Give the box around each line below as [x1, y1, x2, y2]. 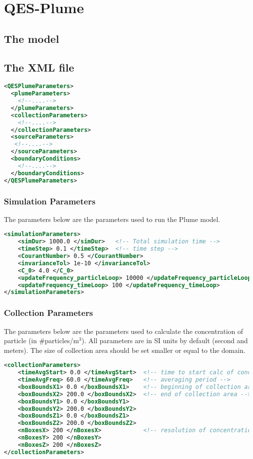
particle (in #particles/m [4, 335, 79, 346]
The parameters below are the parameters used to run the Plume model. [4, 214, 220, 224]
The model [4, 31, 59, 46]
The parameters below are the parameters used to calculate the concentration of [4, 326, 243, 336]
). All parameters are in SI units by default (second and [81, 335, 248, 346]
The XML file [4, 59, 74, 74]
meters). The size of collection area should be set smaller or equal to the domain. [4, 345, 246, 355]
